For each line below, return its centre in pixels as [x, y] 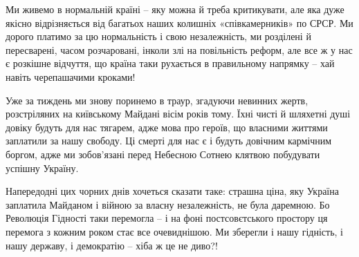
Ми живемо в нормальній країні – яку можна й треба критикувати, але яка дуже [175, 9]
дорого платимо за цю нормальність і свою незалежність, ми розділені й [158, 36]
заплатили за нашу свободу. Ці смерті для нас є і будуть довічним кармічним [169, 141]
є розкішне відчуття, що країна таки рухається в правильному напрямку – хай [170, 63]
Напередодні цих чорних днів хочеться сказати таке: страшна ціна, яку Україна [172, 191]
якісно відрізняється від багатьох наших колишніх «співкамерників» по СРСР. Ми [179, 22]
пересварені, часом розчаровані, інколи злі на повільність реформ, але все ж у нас [179, 49]
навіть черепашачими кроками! [71, 76]
